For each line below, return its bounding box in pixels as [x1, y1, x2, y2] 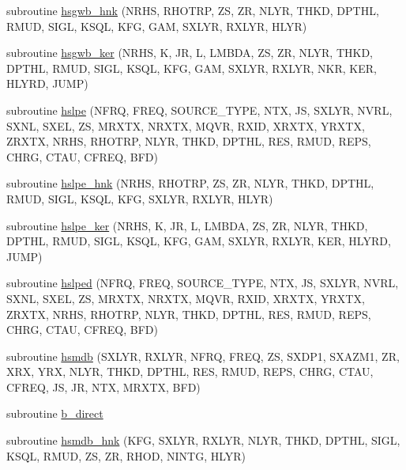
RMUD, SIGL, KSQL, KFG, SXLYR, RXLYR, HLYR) [6, 190, 273, 207]
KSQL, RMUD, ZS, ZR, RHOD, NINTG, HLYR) [6, 447, 246, 464]
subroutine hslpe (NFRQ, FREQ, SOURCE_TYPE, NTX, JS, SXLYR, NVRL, [6, 101, 393, 118]
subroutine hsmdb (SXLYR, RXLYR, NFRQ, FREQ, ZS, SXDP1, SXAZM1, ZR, [6, 347, 400, 364]
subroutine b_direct [6, 405, 103, 422]
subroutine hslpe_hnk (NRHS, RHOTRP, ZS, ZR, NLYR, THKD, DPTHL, [6, 175, 374, 191]
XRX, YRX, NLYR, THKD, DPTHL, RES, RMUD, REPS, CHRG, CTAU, [6, 363, 374, 380]
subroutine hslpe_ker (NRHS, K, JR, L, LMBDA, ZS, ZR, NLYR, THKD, [6, 217, 368, 233]
